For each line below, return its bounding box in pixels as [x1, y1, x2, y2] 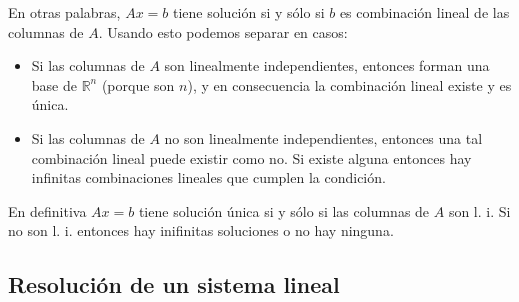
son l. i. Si [448, 200, 511, 221]
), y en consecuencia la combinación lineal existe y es [187, 74, 512, 95]
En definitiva [8, 200, 87, 221]
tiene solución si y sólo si [172, 2, 325, 22]
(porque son [101, 74, 175, 95]
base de [31, 74, 77, 95]
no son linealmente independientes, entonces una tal [164, 127, 483, 148]
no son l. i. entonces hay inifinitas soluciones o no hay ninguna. [8, 220, 394, 241]
